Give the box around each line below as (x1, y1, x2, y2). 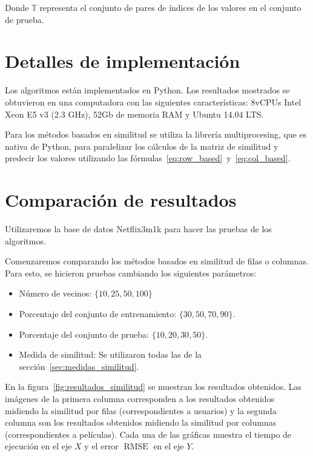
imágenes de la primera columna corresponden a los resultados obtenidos (5, 392, 275, 404)
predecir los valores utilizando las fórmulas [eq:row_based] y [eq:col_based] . (5, 152, 291, 164)
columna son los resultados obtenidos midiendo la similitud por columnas (5, 416, 277, 429)
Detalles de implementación (5, 49, 240, 73)
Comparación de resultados (5, 187, 237, 212)
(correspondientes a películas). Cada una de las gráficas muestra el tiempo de (5, 428, 292, 440)
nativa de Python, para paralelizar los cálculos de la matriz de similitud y (5, 139, 278, 152)
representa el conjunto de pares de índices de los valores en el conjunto (39, 1, 301, 13)
